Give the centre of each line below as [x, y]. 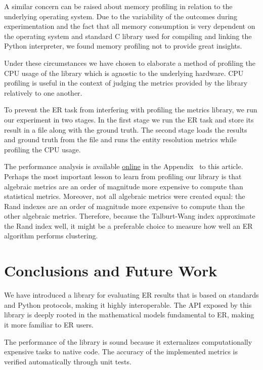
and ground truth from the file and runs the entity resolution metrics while [120, 139]
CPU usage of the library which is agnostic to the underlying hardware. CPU [124, 73]
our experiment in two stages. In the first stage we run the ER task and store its [129, 119]
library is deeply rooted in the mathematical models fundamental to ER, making [129, 315]
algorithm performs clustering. [51, 236]
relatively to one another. [43, 92]
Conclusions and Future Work [111, 271]
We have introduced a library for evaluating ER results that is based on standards [131, 295]
